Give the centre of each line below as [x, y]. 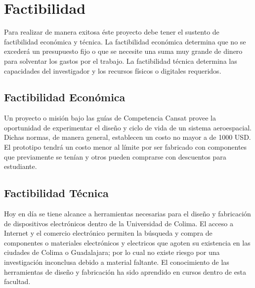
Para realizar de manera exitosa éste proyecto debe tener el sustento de [112, 32]
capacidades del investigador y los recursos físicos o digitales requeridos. [113, 70]
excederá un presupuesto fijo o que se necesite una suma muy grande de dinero [123, 51]
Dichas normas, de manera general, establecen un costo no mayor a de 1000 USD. [127, 137]
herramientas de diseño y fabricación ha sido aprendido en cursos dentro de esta [125, 271]
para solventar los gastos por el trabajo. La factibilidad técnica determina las [121, 61]
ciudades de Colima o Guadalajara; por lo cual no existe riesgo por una [112, 252]
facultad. [17, 281]
